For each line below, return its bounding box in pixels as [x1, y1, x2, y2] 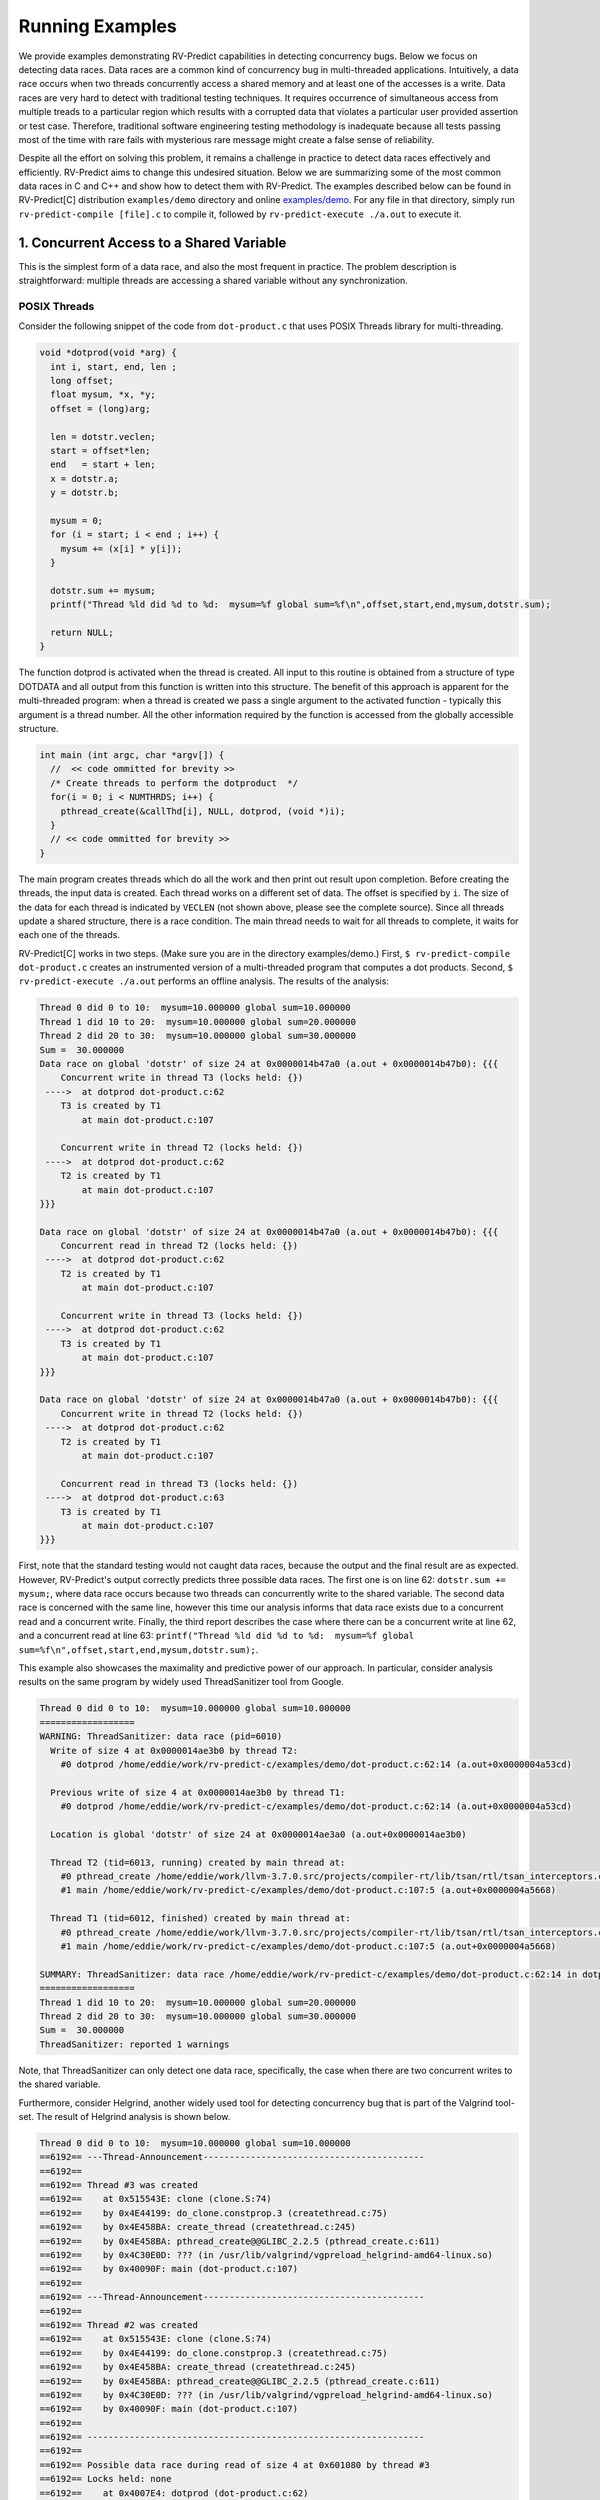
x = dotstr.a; [50, 473, 120, 484]
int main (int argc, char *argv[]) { [39, 750, 225, 760]
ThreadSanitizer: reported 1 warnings [39, 2038, 230, 2050]
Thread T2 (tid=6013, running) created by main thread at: [50, 1856, 346, 1868]
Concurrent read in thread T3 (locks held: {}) [60, 1478, 299, 1489]
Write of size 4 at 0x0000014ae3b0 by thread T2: [50, 1745, 299, 1756]
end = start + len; [50, 459, 157, 470]
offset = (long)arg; [50, 403, 151, 414]
